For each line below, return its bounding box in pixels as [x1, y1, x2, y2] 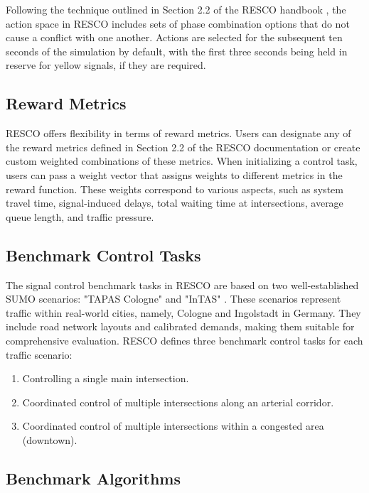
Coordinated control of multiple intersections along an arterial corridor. [22, 394, 334, 409]
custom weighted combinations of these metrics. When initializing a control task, [6, 153, 358, 168]
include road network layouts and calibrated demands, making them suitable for [6, 319, 355, 334]
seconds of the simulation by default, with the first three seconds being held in [6, 43, 348, 58]
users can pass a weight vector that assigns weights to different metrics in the [6, 167, 343, 182]
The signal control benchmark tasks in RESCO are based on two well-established [6, 277, 359, 292]
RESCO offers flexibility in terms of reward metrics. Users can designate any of [6, 126, 351, 141]
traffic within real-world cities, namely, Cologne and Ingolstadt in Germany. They [6, 305, 361, 320]
